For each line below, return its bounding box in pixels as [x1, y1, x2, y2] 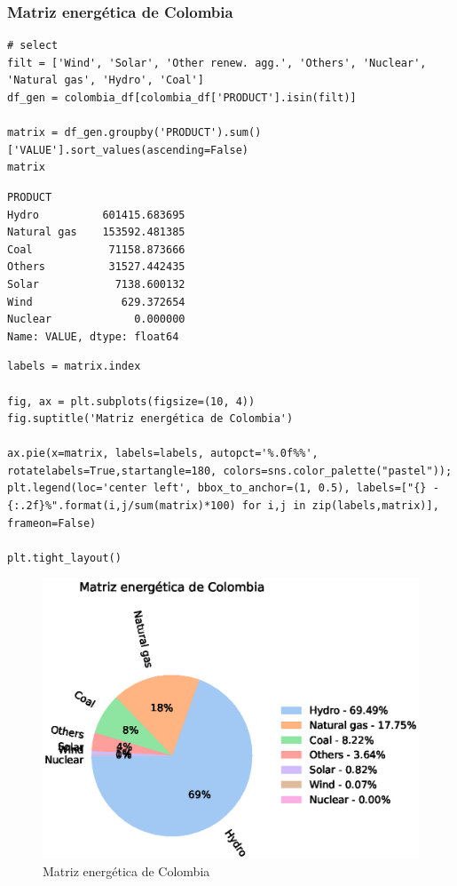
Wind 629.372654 [7, 295, 185, 308]
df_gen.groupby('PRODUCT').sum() [64, 126, 262, 140]
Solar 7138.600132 [7, 277, 185, 291]
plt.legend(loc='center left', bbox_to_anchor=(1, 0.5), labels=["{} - [7, 482, 439, 495]
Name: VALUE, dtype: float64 [7, 330, 179, 343]
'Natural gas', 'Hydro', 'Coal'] [7, 74, 204, 87]
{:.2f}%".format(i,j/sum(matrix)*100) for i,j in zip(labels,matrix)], [7, 499, 439, 513]
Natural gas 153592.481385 [7, 226, 185, 239]
